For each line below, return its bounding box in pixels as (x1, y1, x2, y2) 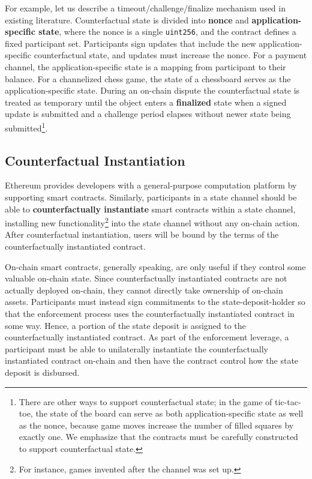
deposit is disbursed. (5, 366, 80, 379)
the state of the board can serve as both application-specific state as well (35, 407, 304, 420)
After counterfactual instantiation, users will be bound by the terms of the (5, 228, 279, 241)
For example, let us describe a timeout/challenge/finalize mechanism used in (5, 2, 286, 14)
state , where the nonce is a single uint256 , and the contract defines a (38, 25, 296, 38)
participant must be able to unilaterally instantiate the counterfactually (5, 342, 268, 355)
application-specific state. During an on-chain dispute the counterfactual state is (5, 84, 300, 97)
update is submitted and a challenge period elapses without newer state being (5, 107, 291, 120)
